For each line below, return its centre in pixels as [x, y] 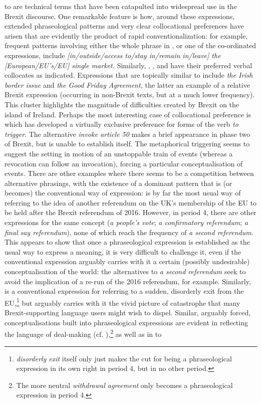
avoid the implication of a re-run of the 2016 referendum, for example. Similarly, [128, 281]
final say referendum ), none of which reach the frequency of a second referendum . [129, 232]
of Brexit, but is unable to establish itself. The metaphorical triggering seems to [127, 144]
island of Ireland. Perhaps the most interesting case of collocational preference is [128, 114]
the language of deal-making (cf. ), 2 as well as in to [83, 333]
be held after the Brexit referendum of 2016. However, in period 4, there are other [130, 212]
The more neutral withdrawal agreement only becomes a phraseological [124, 385]
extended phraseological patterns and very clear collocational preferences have [124, 26]
